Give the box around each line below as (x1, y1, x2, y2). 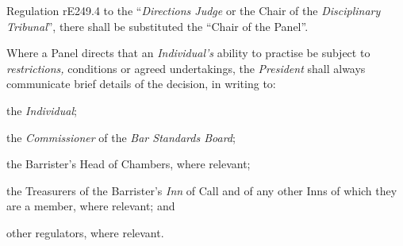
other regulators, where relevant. (6, 224, 164, 240)
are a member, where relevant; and (6, 198, 175, 214)
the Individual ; (6, 102, 77, 118)
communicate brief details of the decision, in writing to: (6, 75, 276, 92)
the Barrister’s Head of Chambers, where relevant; (6, 156, 251, 172)
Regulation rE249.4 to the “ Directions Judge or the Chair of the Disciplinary (6, 2, 381, 18)
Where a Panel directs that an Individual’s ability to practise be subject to (6, 44, 370, 61)
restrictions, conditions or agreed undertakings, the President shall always (6, 60, 366, 76)
